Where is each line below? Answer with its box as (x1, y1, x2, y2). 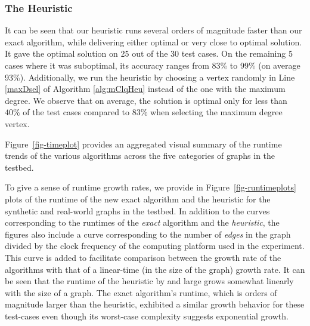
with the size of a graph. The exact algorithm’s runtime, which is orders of (5, 286, 277, 299)
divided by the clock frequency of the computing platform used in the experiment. (5, 239, 305, 252)
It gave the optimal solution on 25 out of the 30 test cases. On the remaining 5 (5, 47, 293, 60)
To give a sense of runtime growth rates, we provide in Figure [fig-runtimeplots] (5, 181, 296, 193)
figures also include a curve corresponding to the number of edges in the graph (5, 227, 291, 240)
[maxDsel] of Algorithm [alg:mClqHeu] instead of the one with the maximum (5, 82, 286, 95)
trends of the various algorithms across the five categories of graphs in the (5, 149, 275, 162)
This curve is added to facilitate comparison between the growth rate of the (5, 251, 281, 263)
